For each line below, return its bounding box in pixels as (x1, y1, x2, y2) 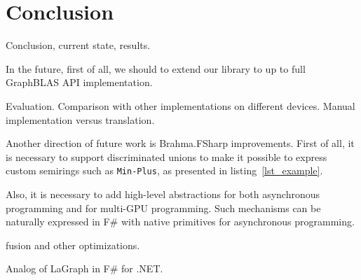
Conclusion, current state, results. (6, 38, 151, 52)
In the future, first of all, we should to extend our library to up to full (6, 61, 306, 76)
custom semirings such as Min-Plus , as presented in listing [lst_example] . (6, 163, 323, 178)
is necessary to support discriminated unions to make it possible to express (6, 149, 327, 164)
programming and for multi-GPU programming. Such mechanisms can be (6, 200, 321, 215)
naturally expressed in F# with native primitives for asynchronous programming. (6, 214, 355, 229)
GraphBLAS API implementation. (6, 75, 153, 90)
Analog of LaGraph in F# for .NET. (6, 261, 163, 276)
